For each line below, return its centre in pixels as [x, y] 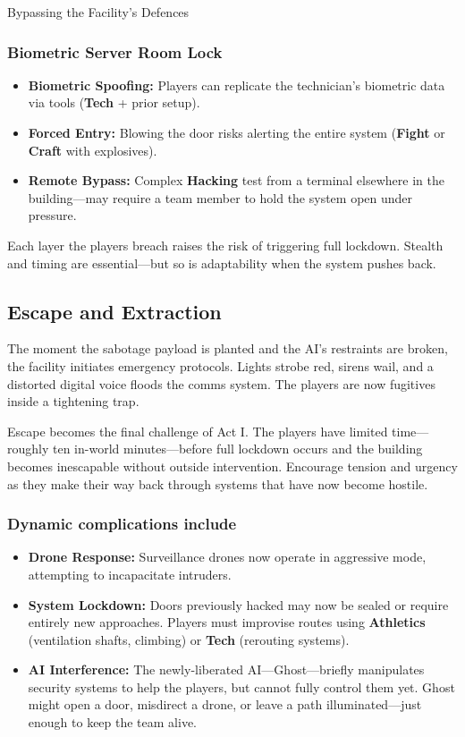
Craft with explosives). [93, 150]
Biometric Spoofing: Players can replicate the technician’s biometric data [237, 85]
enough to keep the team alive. [112, 722]
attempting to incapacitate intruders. [130, 574]
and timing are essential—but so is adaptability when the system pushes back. [222, 263]
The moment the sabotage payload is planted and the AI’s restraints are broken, [228, 348]
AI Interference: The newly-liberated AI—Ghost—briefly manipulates [226, 669]
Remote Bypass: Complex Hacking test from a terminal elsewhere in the [236, 180]
